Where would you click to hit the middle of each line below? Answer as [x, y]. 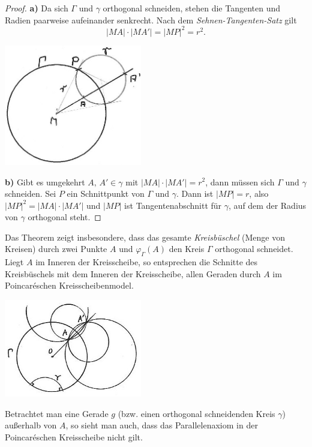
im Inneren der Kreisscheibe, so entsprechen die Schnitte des [147, 262]
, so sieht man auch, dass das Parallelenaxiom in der [162, 425]
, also [259, 193]
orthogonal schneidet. [254, 249]
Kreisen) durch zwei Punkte [56, 249]
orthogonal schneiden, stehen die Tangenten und [191, 8]
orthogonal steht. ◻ [64, 217]
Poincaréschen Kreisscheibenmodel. [69, 285]
